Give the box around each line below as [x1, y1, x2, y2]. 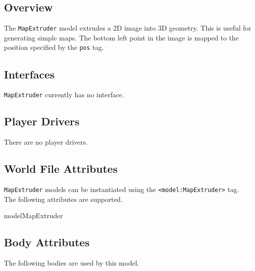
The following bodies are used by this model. [4, 258, 139, 268]
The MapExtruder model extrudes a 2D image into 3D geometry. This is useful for [4, 23, 252, 33]
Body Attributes [4, 234, 90, 250]
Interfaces [4, 66, 55, 81]
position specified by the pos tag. [4, 42, 104, 52]
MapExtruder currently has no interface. [4, 89, 124, 100]
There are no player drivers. [4, 137, 88, 147]
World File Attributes [4, 161, 118, 176]
